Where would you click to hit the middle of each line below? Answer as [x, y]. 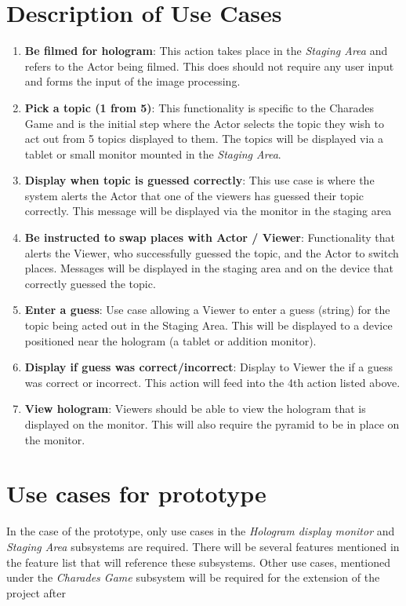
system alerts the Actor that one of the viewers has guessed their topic [194, 195]
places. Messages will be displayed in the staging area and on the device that [209, 268]
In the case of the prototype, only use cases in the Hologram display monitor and [201, 531]
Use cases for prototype [136, 493]
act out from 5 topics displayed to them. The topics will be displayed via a [204, 139]
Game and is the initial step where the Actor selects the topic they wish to [205, 123]
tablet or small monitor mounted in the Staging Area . [153, 153]
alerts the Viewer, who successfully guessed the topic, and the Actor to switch [212, 252]
